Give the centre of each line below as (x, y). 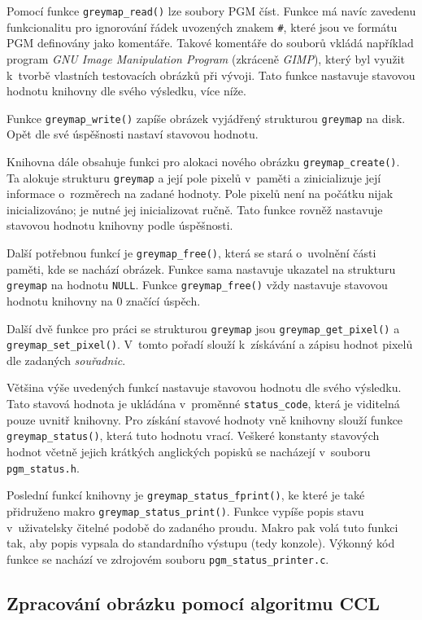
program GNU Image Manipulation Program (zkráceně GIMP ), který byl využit (206, 58)
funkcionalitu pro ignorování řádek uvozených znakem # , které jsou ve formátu (202, 26)
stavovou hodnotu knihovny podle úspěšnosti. (120, 225)
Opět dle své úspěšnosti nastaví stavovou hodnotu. (133, 134)
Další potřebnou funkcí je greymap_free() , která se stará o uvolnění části (191, 253)
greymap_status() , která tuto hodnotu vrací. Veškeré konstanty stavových (193, 435)
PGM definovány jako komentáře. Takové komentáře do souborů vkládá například (210, 43)
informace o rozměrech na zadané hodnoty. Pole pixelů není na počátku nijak (200, 193)
